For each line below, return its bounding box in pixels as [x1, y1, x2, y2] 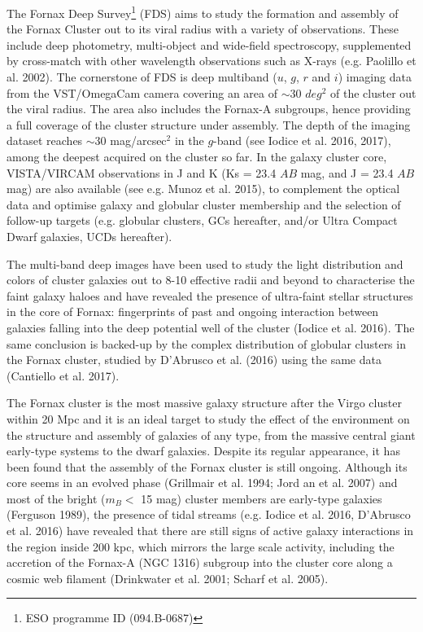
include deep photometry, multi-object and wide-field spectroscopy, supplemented [7, 36, 412, 53]
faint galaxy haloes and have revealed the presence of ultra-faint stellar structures [7, 287, 413, 304]
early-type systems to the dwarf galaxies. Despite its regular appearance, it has [7, 442, 400, 459]
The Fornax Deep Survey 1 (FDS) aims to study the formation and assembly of [7, 2, 399, 21]
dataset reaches [7, 132, 83, 149]
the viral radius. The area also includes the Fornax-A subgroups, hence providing [7, 100, 411, 117]
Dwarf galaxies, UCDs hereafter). [7, 227, 172, 244]
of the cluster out [330, 84, 416, 101]
